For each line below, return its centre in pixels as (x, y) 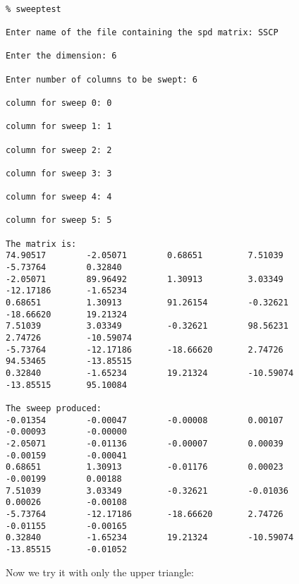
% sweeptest (33, 9)
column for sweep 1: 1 (59, 127)
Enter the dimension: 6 (61, 56)
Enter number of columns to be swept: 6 (102, 79)
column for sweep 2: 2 (59, 150)
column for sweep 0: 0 (59, 103)
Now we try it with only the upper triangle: (100, 572)
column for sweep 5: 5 (59, 220)
